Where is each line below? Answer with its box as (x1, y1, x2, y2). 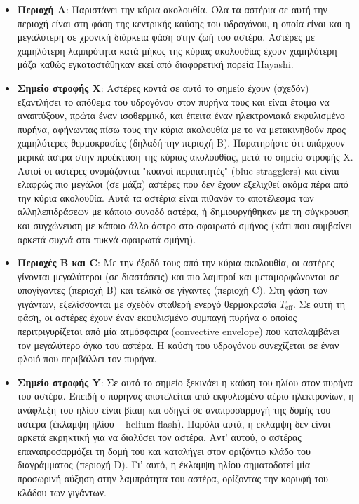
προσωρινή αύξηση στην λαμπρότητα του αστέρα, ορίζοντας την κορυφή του (17, 471, 329, 485)
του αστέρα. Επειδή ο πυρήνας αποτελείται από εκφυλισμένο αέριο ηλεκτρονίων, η (17, 388, 354, 403)
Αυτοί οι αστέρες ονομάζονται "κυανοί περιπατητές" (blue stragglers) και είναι (17, 163, 339, 177)
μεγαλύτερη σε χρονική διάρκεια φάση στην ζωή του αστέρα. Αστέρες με (17, 29, 315, 44)
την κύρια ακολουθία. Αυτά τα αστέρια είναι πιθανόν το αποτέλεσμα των (17, 190, 314, 205)
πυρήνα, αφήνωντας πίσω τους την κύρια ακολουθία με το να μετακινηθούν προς (17, 121, 346, 136)
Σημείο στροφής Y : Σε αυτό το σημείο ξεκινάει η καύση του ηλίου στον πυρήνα (17, 374, 353, 389)
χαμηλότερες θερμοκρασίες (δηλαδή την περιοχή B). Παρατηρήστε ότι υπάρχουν (17, 135, 345, 150)
